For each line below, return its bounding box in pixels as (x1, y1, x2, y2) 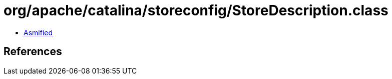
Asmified (24, 28, 53, 37)
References (4, 45, 62, 58)
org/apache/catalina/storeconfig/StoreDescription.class (4, 2, 388, 19)
